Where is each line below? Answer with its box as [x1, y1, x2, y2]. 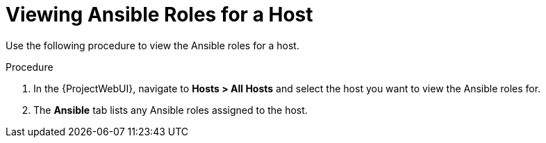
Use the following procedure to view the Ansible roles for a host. [6, 39, 299, 51]
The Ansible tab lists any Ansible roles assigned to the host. [33, 103, 308, 116]
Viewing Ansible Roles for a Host [6, 3, 313, 26]
